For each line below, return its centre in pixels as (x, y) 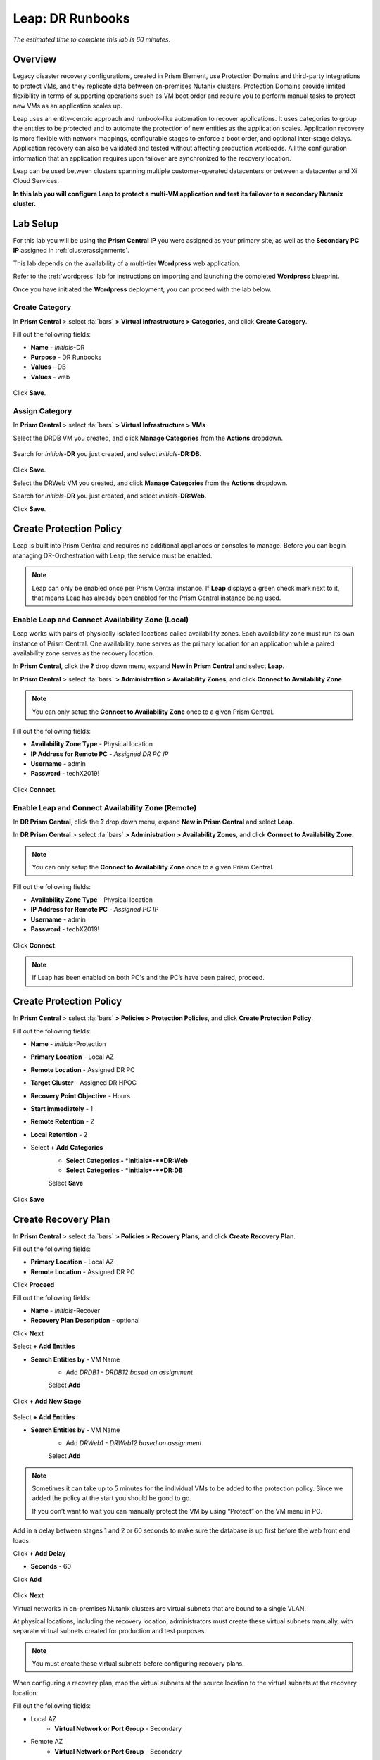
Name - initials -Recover (65, 1310)
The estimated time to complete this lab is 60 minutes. (92, 39)
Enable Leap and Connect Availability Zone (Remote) (105, 807)
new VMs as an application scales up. (68, 106)
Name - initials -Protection (68, 1044)
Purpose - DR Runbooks (66, 357)
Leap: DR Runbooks (71, 18)
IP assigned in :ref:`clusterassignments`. (71, 251)
